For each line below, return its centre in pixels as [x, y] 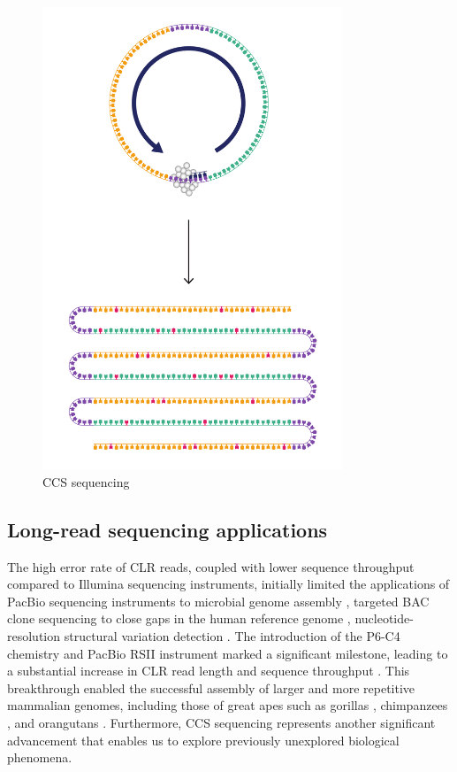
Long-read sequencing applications [168, 529]
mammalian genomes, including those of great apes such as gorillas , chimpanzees [228, 705]
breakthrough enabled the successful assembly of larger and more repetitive [211, 687]
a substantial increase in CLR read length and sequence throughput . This [209, 671]
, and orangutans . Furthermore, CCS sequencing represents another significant [221, 723]
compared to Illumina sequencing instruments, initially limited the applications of [228, 584]
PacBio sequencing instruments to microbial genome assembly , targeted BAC [218, 601]
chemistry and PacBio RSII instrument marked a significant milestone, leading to [228, 653]
